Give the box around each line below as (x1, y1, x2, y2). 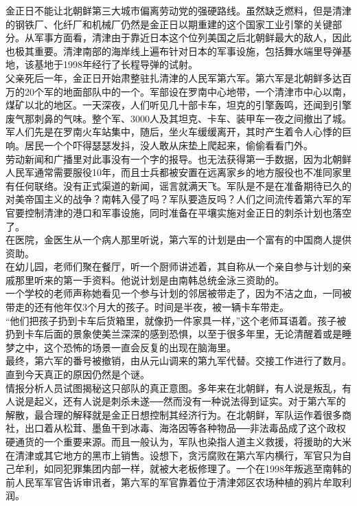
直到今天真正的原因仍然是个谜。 (5, 367, 150, 382)
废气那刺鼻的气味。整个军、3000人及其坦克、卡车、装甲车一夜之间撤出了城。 (5, 111, 352, 125)
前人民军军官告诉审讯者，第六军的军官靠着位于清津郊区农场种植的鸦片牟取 (5, 474, 342, 489)
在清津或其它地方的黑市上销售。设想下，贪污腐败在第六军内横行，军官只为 (5, 448, 342, 462)
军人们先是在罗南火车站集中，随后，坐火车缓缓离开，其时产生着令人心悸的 (5, 124, 342, 139)
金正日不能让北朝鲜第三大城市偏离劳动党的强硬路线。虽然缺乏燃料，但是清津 (5, 3, 352, 17)
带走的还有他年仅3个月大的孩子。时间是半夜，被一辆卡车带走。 (5, 300, 289, 314)
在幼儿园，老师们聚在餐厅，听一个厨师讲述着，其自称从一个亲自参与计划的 (5, 259, 342, 274)
